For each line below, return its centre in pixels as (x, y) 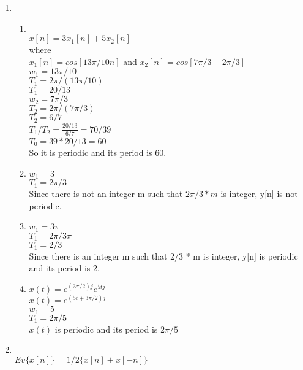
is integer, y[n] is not (259, 194)
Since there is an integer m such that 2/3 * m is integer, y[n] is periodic (163, 256)
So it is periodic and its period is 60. (98, 152)
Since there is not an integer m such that (106, 194)
